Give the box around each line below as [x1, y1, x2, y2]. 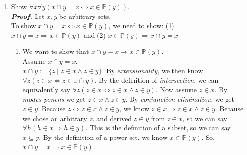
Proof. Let [11, 11, 45, 21]
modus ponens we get [22, 94, 86, 104]
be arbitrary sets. [59, 11, 111, 21]
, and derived [92, 113, 132, 123]
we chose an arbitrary [22, 113, 87, 123]
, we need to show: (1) [108, 20, 174, 31]
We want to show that [22, 46, 89, 56]
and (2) [83, 30, 106, 40]
